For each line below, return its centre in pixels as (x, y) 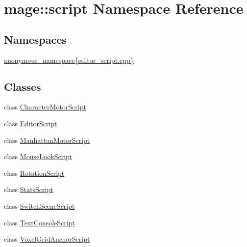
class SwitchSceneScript (39, 206)
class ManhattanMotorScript (47, 140)
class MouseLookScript (38, 156)
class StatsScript (29, 189)
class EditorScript (31, 123)
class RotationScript (34, 173)
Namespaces (35, 39)
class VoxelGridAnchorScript (47, 239)
